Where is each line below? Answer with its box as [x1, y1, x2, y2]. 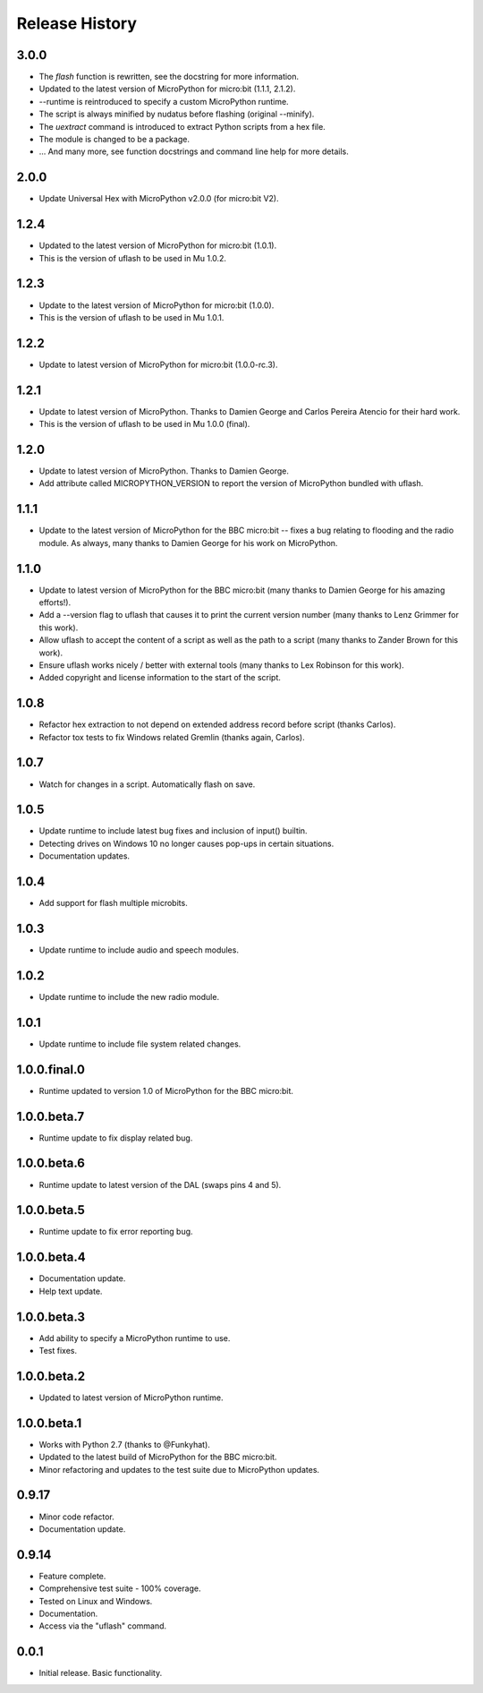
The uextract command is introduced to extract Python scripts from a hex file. [38, 121, 326, 132]
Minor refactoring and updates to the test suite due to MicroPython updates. [38, 1464, 320, 1475]
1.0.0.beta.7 [16, 1108, 85, 1124]
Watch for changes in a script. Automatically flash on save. [38, 779, 256, 790]
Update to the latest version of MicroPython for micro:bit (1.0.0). [38, 300, 275, 311]
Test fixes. [38, 1346, 78, 1356]
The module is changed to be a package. [38, 134, 190, 145]
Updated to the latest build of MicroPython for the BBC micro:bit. [38, 1451, 277, 1463]
